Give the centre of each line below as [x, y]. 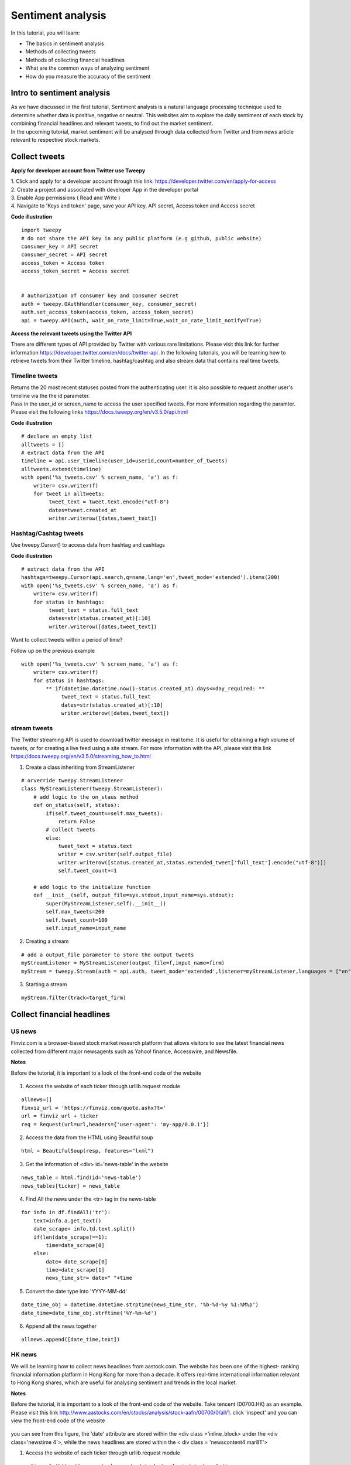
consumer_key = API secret [60, 246]
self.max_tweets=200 [75, 912]
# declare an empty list [57, 436]
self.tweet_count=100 [77, 920]
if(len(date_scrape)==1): [70, 1237]
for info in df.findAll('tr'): [66, 1212]
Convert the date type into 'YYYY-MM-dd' [76, 1291]
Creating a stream [47, 941]
